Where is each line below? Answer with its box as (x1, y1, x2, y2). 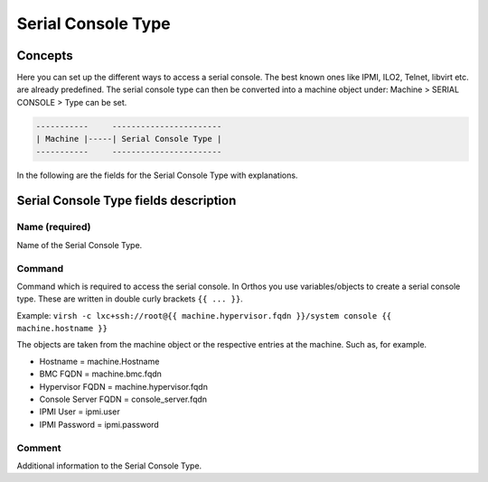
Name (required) (16, 221, 91, 234)
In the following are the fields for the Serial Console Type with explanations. (16, 170, 298, 181)
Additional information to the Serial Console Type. (16, 460, 202, 471)
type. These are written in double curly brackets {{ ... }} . (16, 293, 243, 304)
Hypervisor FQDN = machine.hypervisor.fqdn (39, 381, 208, 392)
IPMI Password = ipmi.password (39, 419, 160, 430)
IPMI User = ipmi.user (39, 406, 121, 417)
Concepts (16, 48, 73, 63)
